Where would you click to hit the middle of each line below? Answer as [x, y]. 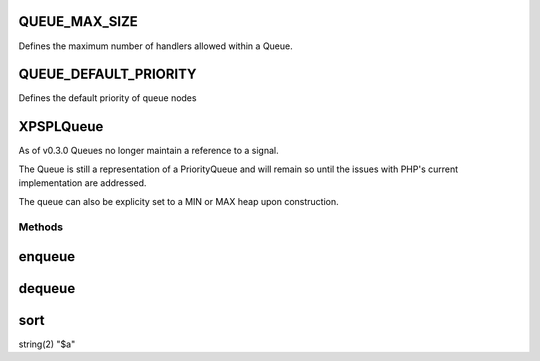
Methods [41, 227]
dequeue [47, 288]
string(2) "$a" [47, 344]
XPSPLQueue [61, 126]
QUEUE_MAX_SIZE [78, 21]
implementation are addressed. [82, 183]
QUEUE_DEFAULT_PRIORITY [107, 74]
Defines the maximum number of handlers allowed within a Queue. [156, 46]
